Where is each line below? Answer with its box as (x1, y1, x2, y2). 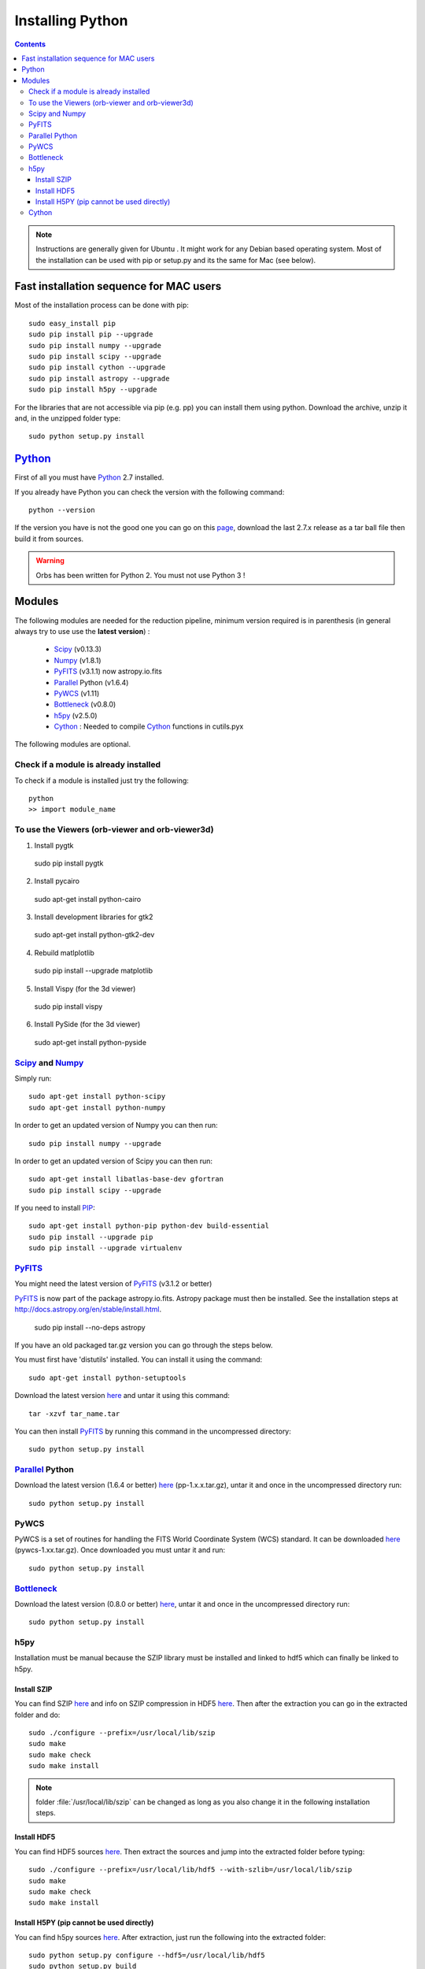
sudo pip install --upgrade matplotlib (34, 966, 153, 976)
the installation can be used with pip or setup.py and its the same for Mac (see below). (35, 255, 316, 265)
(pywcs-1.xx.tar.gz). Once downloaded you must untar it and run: (14, 1545, 226, 1555)
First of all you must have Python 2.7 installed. (14, 473, 164, 482)
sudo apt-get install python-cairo (34, 894, 142, 903)
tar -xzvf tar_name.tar (28, 1409, 120, 1418)
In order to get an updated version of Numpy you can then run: (14, 1121, 218, 1130)
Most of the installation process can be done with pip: (14, 300, 189, 310)
